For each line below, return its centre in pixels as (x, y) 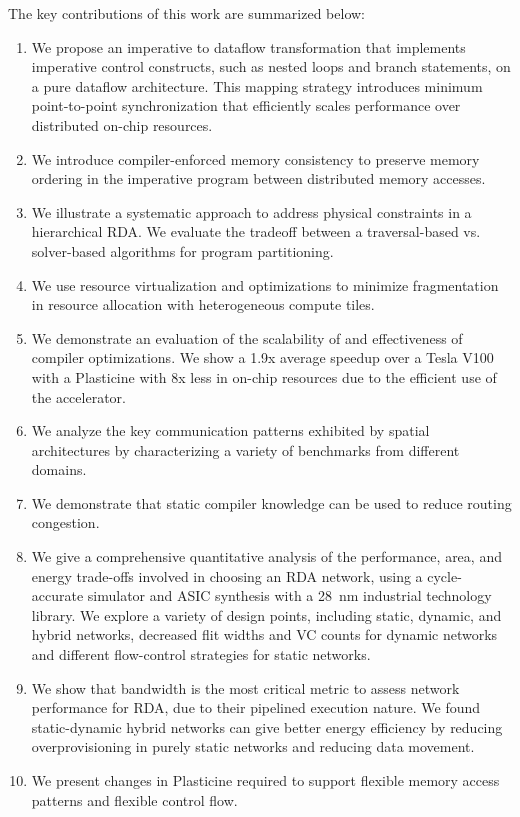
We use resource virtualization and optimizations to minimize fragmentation (265, 284)
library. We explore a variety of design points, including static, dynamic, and (266, 614)
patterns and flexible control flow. (134, 799)
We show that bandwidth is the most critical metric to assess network (245, 687)
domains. (59, 469)
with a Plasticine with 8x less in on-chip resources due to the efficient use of (264, 376)
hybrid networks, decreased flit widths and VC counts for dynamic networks (264, 634)
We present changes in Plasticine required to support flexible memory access (265, 780)
